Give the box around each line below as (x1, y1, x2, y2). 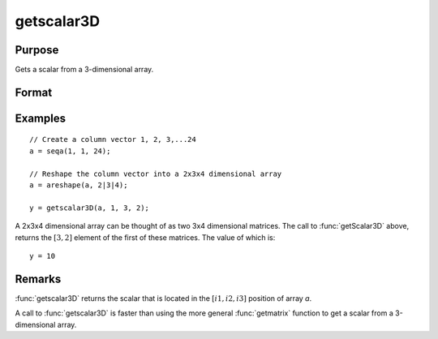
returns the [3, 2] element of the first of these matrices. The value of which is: (15, 232, 276, 242)
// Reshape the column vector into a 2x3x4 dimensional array (29, 169, 282, 178)
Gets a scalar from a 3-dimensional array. (15, 65, 154, 75)
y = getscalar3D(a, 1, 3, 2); (29, 203, 150, 212)
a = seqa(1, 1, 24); (29, 146, 111, 156)
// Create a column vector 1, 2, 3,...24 (29, 135, 196, 144)
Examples (15, 111, 67, 125)
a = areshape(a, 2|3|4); (29, 181, 128, 190)
